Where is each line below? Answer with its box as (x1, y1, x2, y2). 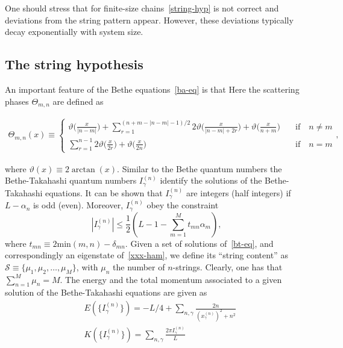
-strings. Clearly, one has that (172, 260, 283, 273)
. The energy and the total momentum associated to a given (60, 273, 282, 285)
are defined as (52, 95, 104, 107)
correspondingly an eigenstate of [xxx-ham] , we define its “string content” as (5, 249, 288, 261)
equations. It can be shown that (45, 186, 163, 199)
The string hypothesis (5, 55, 143, 73)
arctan (71, 165, 95, 174)
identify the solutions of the (160, 174, 262, 187)
